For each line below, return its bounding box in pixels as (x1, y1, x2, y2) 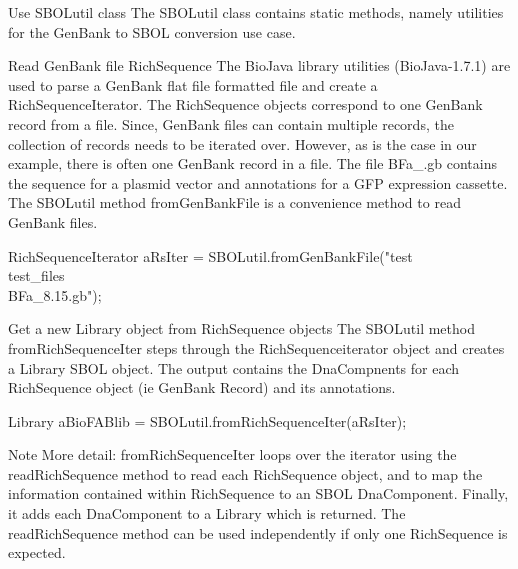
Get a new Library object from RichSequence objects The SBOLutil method (8, 318, 475, 339)
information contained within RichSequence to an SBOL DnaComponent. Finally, (8, 483, 509, 504)
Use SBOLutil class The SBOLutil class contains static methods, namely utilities (8, 2, 504, 22)
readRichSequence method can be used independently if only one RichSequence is (8, 522, 508, 543)
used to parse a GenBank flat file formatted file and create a (8, 74, 378, 95)
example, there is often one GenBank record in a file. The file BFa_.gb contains (8, 153, 497, 174)
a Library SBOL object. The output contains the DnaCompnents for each (8, 357, 460, 378)
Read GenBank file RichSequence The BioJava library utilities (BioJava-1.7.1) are (8, 55, 511, 76)
